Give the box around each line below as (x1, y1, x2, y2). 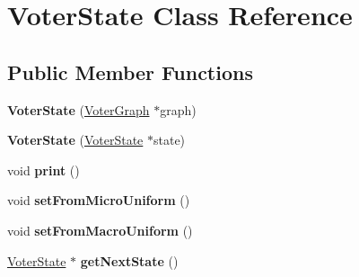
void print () (7, 160, 80, 179)
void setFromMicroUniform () (7, 191, 190, 210)
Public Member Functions (7, 58, 253, 85)
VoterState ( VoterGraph (7, 100, 150, 119)
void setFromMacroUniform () (7, 220, 193, 239)
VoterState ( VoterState (7, 130, 144, 149)
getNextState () (80, 251, 179, 270)
